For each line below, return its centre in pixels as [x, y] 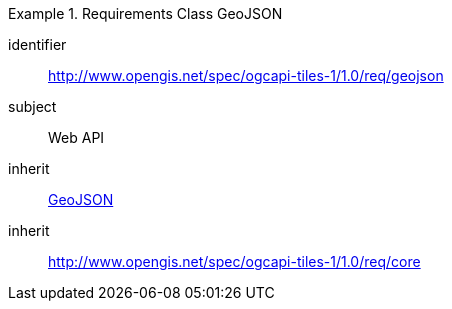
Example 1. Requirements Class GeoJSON [145, 13]
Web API [76, 137]
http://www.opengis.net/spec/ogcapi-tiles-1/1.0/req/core [234, 261]
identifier [37, 44]
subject [32, 106]
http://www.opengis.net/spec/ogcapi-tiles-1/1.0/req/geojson [246, 75]
